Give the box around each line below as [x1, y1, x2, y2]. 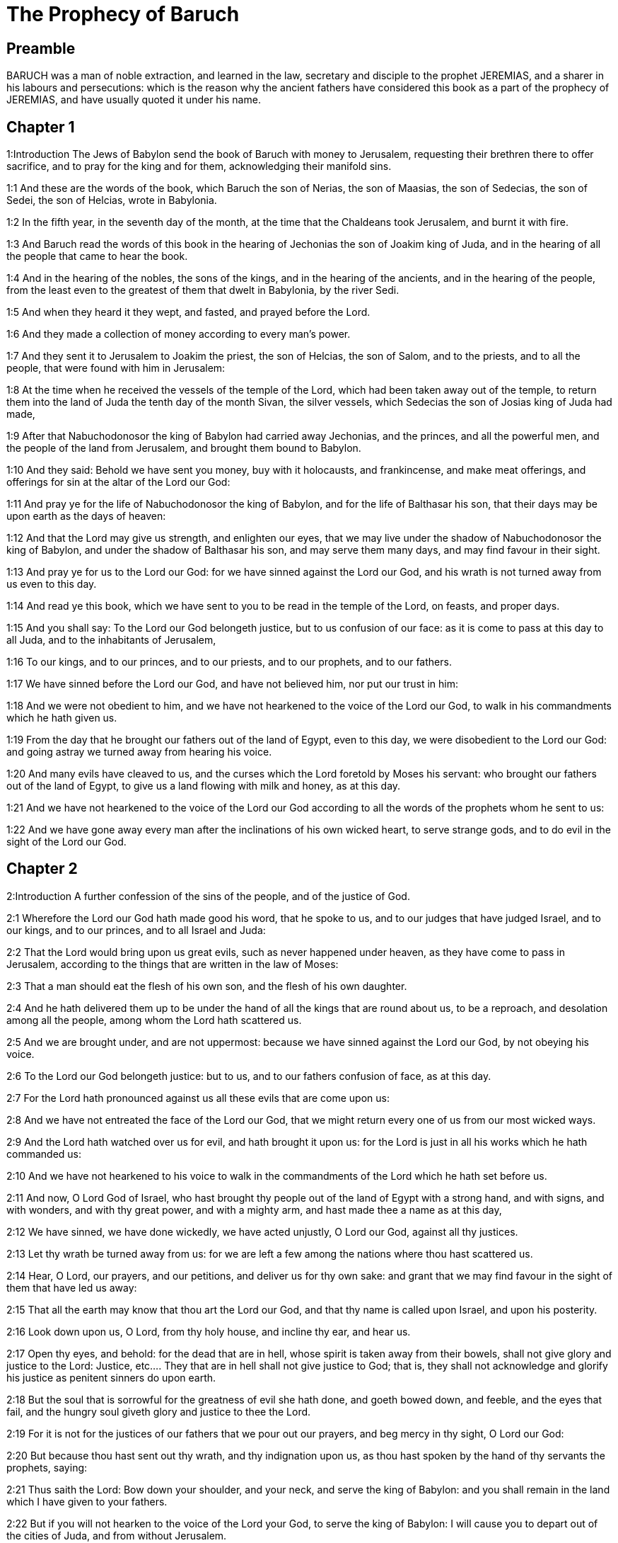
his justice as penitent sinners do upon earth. [6, 1371, 216, 1384]
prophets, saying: [6, 1461, 88, 1474]
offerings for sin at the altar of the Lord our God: [6, 476, 231, 489]
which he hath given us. [6, 712, 117, 724]
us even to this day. [6, 578, 97, 591]
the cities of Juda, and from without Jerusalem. [6, 1529, 227, 1542]
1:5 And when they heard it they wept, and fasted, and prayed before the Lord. [6, 306, 371, 319]
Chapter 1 [6, 118, 75, 136]
